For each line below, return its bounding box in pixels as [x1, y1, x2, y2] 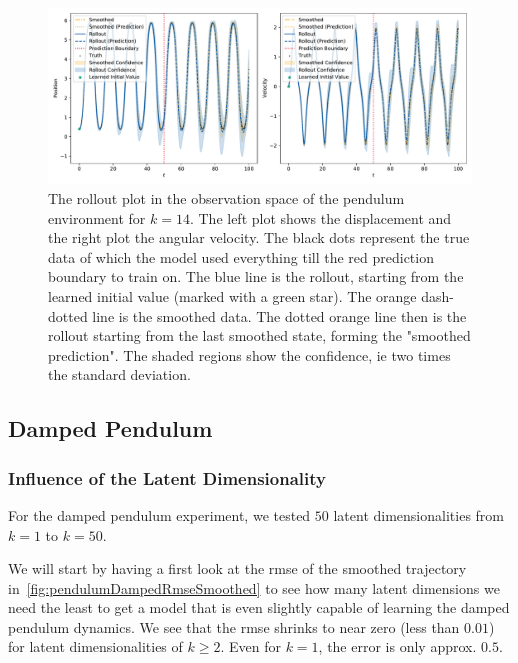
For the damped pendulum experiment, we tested [8, 504, 311, 525]
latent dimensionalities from [333, 504, 504, 525]
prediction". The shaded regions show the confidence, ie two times [48, 344, 451, 365]
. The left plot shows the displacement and [189, 207, 452, 228]
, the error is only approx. [318, 636, 477, 657]
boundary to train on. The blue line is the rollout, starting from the [48, 266, 464, 287]
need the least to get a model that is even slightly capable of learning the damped [8, 597, 510, 618]
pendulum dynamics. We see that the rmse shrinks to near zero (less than [8, 616, 460, 637]
